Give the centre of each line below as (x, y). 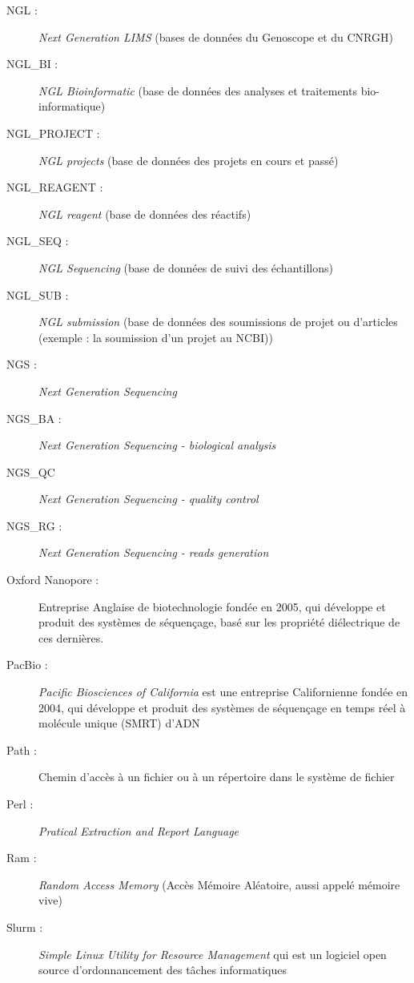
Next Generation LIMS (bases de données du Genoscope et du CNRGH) (216, 36)
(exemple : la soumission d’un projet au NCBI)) (156, 337)
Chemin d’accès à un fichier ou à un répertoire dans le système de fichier (217, 777)
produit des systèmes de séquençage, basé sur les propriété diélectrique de (219, 622)
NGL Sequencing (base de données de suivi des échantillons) (186, 267)
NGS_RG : (34, 525)
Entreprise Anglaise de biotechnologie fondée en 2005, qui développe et (212, 606)
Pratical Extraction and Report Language (139, 830)
